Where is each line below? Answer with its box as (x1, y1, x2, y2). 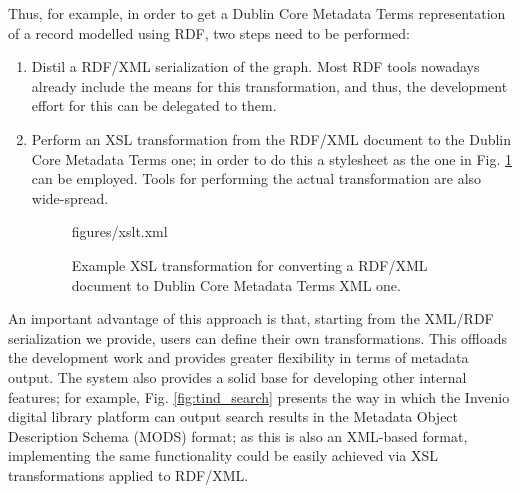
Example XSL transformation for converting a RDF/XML (71, 254, 428, 275)
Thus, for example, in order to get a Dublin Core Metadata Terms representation (8, 3, 506, 23)
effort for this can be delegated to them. (31, 95, 277, 116)
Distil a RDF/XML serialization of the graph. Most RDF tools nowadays (31, 56, 480, 77)
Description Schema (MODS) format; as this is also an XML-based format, (8, 425, 468, 446)
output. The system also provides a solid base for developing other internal (8, 366, 467, 387)
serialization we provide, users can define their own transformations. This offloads (8, 327, 507, 348)
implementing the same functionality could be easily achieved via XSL (8, 445, 439, 466)
